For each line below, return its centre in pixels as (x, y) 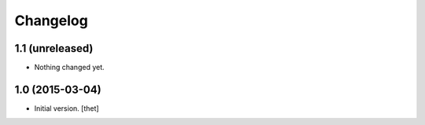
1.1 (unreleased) (54, 48)
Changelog (51, 20)
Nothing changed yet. (70, 68)
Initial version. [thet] (67, 108)
